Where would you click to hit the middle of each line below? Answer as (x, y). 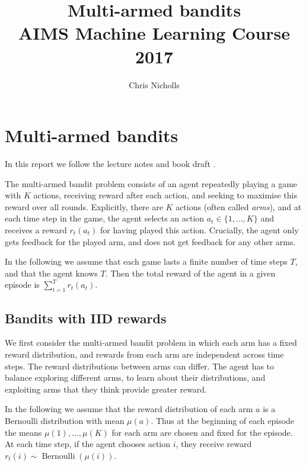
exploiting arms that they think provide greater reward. (106, 389)
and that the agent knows (51, 273)
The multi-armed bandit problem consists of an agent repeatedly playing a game (151, 183)
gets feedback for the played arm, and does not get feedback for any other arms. (150, 241)
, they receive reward (214, 444)
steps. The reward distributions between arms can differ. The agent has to (140, 366)
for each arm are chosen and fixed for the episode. (202, 432)
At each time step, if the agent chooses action (88, 444)
